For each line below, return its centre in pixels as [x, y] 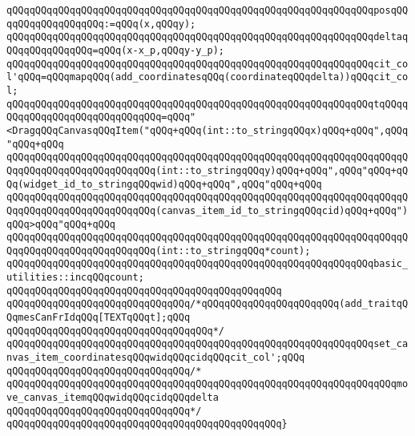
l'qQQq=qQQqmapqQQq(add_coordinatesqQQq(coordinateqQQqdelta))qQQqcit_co [207, 77]
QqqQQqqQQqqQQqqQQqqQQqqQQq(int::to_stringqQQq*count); [159, 250]
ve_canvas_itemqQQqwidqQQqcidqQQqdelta [113, 398]
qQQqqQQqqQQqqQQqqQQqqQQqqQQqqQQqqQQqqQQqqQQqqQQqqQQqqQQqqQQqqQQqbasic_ [207, 264]
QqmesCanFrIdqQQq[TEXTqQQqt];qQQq [99, 318]
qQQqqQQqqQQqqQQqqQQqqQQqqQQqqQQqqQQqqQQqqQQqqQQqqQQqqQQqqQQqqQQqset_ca [207, 344]
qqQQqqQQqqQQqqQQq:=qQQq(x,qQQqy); [101, 24]
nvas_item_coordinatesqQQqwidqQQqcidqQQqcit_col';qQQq [156, 358]
